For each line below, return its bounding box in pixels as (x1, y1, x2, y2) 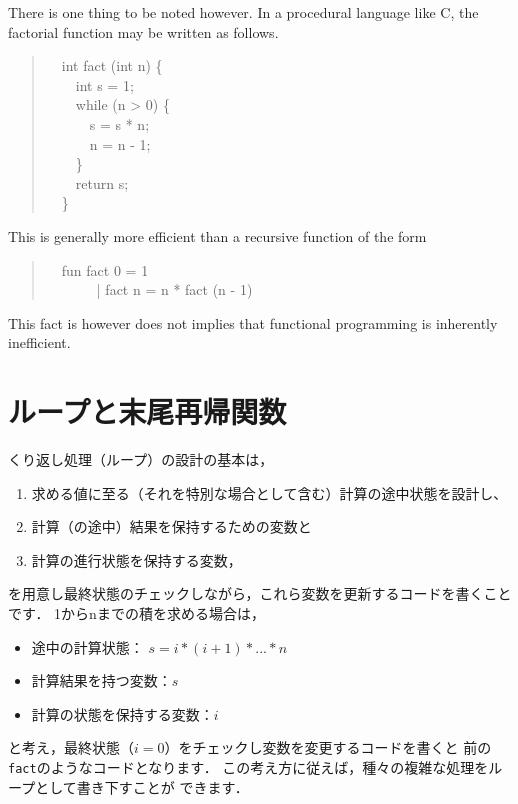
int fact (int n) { (61, 55, 163, 76)
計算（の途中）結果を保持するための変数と (31, 516, 312, 537)
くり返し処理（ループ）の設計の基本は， (8, 449, 274, 470)
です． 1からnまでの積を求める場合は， (8, 603, 265, 623)
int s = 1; (75, 74, 134, 95)
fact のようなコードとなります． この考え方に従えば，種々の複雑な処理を (8, 756, 489, 777)
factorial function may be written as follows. (8, 21, 279, 42)
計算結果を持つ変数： (31, 670, 172, 691)
